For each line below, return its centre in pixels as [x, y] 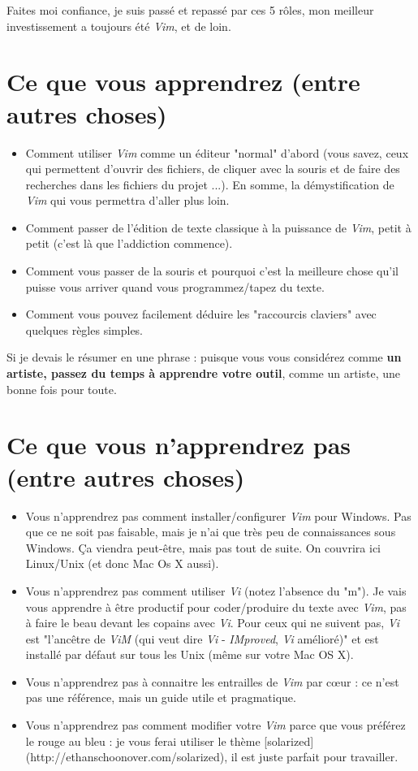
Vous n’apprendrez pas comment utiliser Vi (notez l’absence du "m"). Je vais [216, 590]
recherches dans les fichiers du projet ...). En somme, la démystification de [210, 184]
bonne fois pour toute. [62, 389]
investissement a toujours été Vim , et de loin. [119, 26]
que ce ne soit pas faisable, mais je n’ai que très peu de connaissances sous [211, 532]
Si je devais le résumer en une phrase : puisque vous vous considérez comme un [204, 357]
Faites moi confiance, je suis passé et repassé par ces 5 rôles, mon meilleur [190, 10]
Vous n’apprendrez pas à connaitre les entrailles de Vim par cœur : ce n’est [212, 681]
